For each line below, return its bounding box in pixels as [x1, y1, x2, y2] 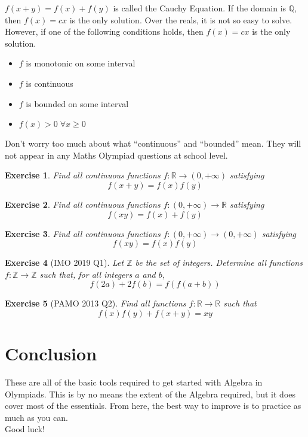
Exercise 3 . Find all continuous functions [5, 227, 161, 239]
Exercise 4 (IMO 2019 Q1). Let [5, 256, 124, 269]
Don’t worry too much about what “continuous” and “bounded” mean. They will [5, 137, 301, 150]
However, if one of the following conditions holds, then [5, 25, 204, 38]
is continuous [26, 77, 73, 89]
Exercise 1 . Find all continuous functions [5, 169, 161, 181]
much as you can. [5, 411, 68, 423]
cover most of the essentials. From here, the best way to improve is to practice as [5, 399, 301, 412]
